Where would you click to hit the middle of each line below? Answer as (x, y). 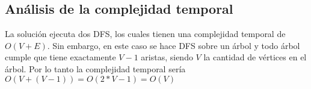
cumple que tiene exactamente (60, 57)
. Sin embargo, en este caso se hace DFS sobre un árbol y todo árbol (174, 45)
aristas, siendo (167, 57)
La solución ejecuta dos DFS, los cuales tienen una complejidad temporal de (145, 34)
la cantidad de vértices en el (255, 57)
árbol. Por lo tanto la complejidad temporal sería (95, 68)
